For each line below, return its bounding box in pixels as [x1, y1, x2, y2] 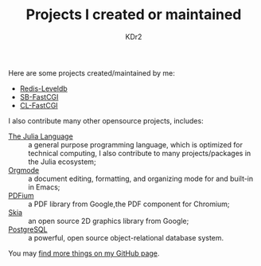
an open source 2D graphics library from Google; [28, 216, 189, 225]
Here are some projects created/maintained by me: [8, 68, 175, 77]
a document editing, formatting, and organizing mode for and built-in [28, 174, 254, 183]
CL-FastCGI [19, 100, 58, 110]
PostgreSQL [8, 225, 48, 234]
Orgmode [8, 165, 40, 174]
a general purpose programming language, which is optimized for [28, 139, 243, 149]
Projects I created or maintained [25, 6, 242, 24]
